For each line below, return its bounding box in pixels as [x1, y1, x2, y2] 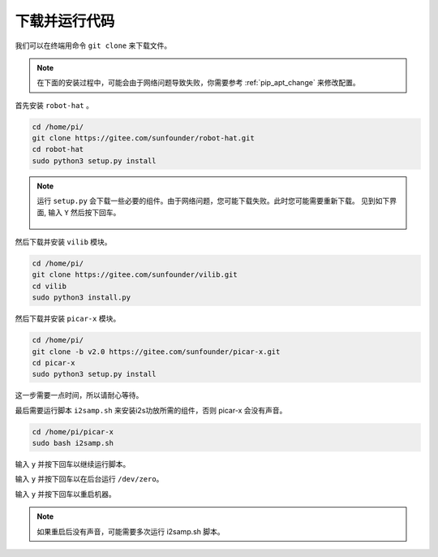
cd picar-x [32, 358, 75, 367]
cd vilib [32, 281, 67, 291]
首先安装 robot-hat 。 [15, 100, 93, 110]
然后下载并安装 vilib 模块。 [15, 237, 113, 247]
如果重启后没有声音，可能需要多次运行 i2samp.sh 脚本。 [36, 526, 225, 536]
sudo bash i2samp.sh [32, 438, 114, 448]
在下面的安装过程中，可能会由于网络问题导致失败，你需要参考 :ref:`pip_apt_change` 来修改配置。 [36, 78, 360, 88]
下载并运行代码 [15, 12, 115, 30]
